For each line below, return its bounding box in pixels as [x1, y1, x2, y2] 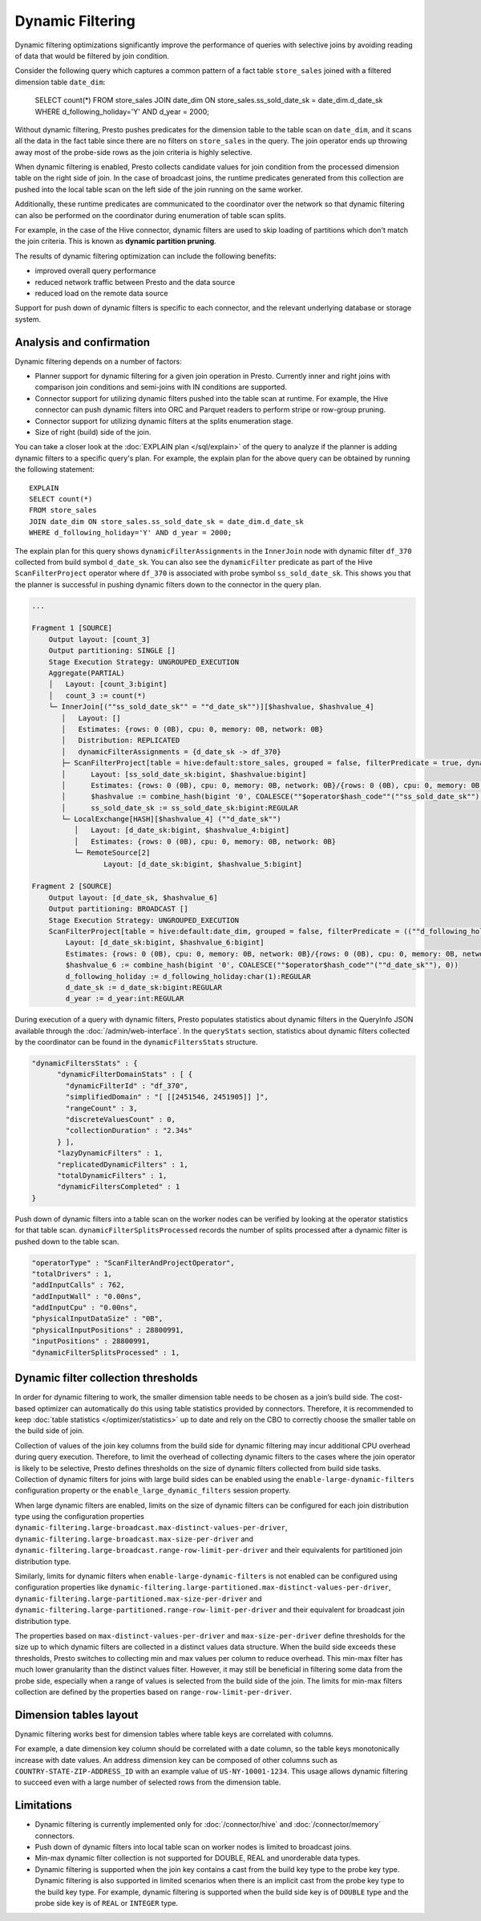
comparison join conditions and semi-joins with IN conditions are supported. [34, 382, 288, 392]
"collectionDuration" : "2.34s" [65, 1126, 192, 1135]
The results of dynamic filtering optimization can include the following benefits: [14, 251, 277, 261]
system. [14, 314, 42, 324]
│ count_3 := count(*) [48, 691, 147, 700]
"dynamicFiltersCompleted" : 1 [57, 1182, 180, 1192]
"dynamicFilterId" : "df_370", [65, 1081, 188, 1090]
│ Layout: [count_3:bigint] [48, 680, 168, 689]
